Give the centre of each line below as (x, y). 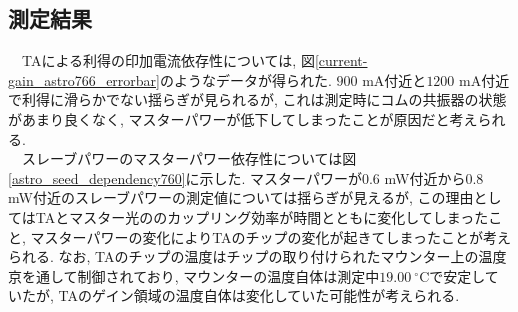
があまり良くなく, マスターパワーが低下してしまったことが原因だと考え (243, 118)
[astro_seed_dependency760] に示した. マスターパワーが (185, 177)
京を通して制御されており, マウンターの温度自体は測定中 (194, 275)
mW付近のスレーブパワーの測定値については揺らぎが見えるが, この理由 (241, 197)
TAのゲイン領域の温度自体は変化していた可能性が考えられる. (259, 295)
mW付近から (425, 177)
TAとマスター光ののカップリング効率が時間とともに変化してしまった (262, 216)
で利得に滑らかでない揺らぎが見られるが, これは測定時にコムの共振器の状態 (257, 99)
